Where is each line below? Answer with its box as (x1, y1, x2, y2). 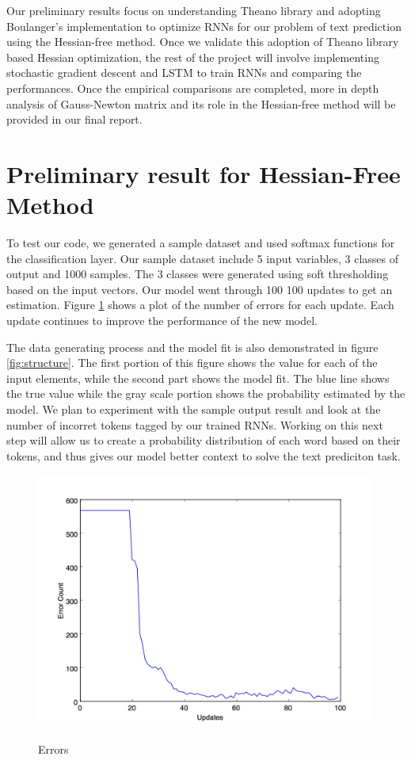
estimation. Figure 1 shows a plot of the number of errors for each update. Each (6, 296, 394, 313)
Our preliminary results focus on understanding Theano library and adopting (6, 2, 381, 18)
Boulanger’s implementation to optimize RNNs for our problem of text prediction (6, 17, 401, 34)
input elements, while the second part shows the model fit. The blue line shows (6, 369, 390, 386)
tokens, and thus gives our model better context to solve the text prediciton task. (6, 447, 401, 464)
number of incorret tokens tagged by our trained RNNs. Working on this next (6, 416, 383, 433)
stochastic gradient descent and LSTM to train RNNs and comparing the (6, 64, 362, 81)
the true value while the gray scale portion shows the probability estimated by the (6, 385, 405, 402)
